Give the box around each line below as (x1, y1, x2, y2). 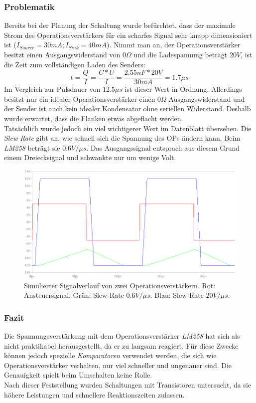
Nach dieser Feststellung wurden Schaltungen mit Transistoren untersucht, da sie (4, 380, 251, 390)
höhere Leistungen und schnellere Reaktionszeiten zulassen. (4, 389, 185, 400)
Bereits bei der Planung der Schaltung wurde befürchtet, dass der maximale (4, 20, 236, 30)
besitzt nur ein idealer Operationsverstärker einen (4, 93, 155, 104)
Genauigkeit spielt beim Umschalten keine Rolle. (4, 370, 152, 380)
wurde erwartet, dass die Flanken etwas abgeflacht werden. (4, 113, 183, 124)
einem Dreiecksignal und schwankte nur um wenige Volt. (4, 152, 176, 163)
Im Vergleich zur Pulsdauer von (4, 84, 101, 94)
